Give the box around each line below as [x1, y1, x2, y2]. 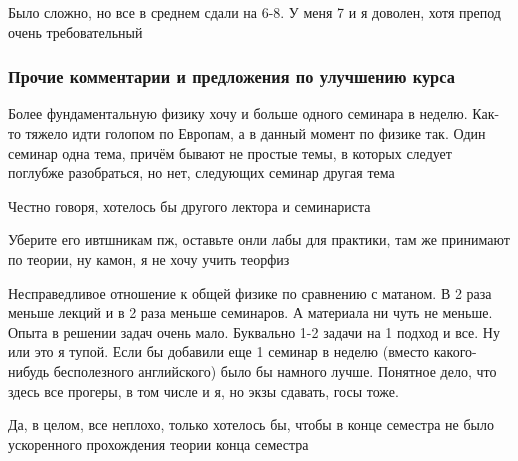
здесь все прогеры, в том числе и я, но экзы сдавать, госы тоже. [8, 380, 399, 401]
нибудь [8, 360, 50, 381]
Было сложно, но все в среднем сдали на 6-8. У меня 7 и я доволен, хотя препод [8, 2, 501, 22]
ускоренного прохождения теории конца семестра [8, 433, 309, 454]
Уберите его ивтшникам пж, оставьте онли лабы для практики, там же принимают [8, 229, 510, 250]
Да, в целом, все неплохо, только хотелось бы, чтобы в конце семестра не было [8, 414, 494, 435]
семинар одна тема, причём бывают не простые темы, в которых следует [8, 142, 452, 163]
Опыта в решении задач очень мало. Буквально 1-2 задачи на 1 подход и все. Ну [8, 321, 500, 342]
